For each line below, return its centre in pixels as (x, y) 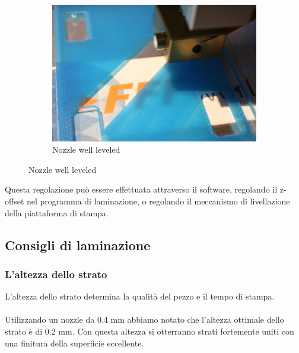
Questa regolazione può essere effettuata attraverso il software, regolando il (141, 189)
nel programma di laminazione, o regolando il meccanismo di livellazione (158, 201)
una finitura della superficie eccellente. (74, 343)
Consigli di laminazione (78, 245)
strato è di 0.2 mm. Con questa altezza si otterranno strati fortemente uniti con (149, 331)
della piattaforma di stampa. (57, 212)
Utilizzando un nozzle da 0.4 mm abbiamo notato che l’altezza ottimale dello (144, 319)
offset (15, 201)
